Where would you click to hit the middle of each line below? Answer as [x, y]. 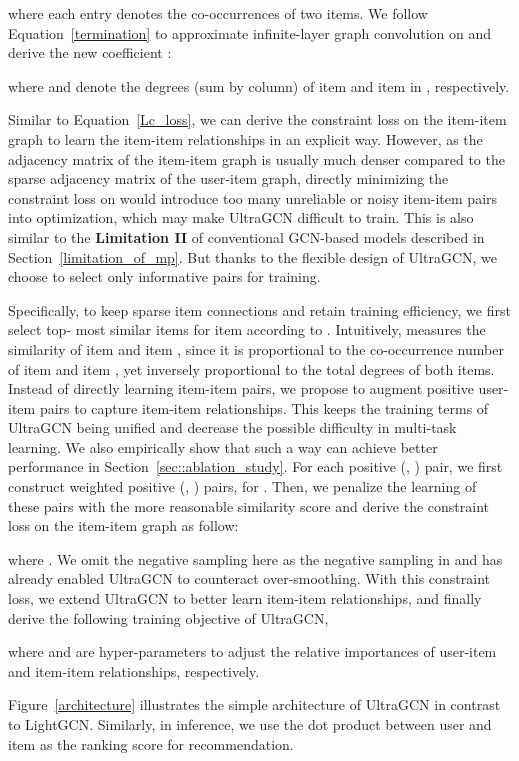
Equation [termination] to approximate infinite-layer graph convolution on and [250, 32]
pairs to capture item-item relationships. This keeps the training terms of [264, 407]
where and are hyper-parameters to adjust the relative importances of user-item [252, 651]
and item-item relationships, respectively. [134, 670]
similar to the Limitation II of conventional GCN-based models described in [246, 236]
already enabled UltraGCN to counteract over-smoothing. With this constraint [249, 578]
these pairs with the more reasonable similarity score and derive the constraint [248, 505]
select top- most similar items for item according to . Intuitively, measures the [247, 329]
